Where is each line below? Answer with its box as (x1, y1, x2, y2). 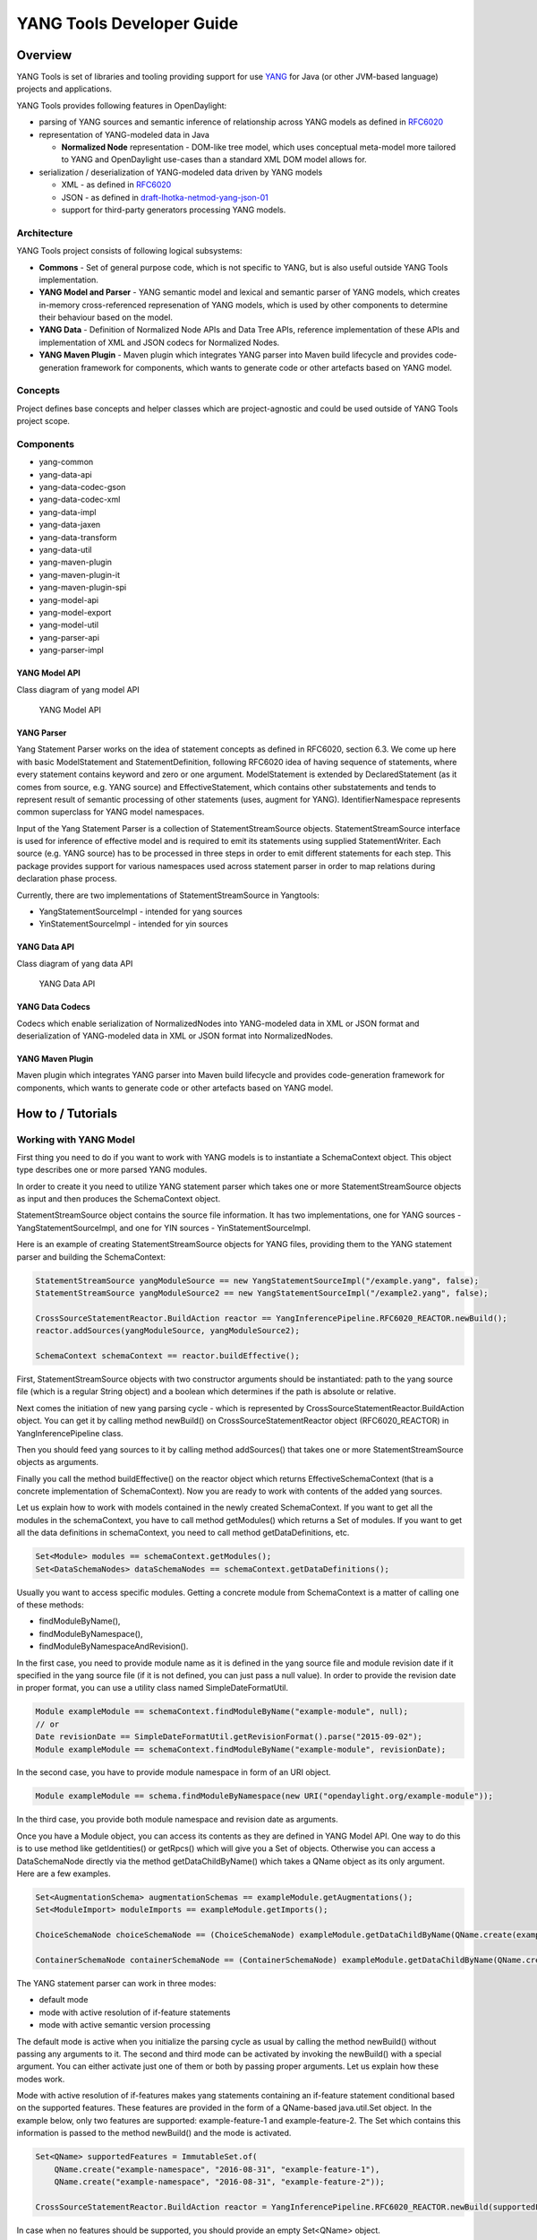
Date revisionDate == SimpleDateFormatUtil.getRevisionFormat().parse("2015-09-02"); (35, 1732, 422, 1742)
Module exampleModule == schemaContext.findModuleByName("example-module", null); (35, 1707, 409, 1717)
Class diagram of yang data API (16, 958, 133, 969)
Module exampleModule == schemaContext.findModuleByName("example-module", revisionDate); (35, 1744, 447, 1754)
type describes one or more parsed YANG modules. (16, 1165, 208, 1176)
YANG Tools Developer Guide (16, 13, 239, 33)
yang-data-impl (38, 506, 97, 517)
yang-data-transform (38, 531, 117, 542)
